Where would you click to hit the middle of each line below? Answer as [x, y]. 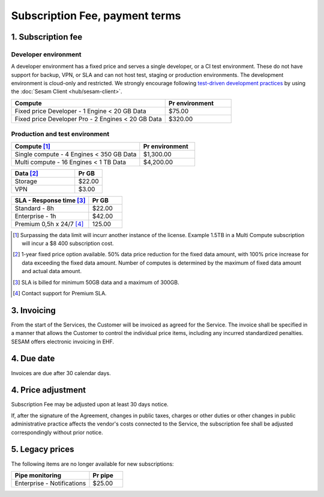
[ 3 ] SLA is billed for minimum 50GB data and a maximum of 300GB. [96, 282]
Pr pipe [103, 475]
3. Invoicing [34, 310]
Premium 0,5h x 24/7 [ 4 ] [49, 224]
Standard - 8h [34, 208]
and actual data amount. [52, 271]
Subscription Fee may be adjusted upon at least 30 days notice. [90, 405]
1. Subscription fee [47, 37]
